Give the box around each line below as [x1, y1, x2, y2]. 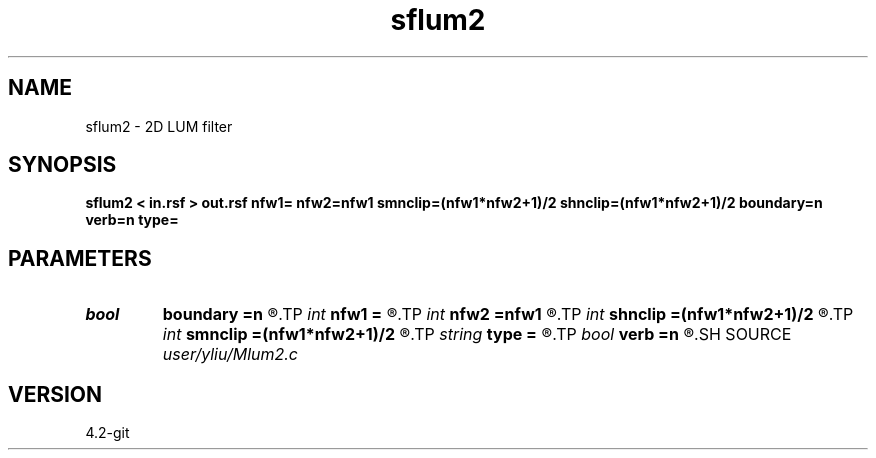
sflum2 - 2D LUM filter [85, 117, 233, 135]
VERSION [8, 381, 103, 407]
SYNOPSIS [8, 152, 117, 178]
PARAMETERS [8, 245, 152, 271]
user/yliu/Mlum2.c [162, 344, 298, 365]
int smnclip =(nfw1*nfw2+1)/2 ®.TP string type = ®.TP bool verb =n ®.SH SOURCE [162, 324, 792, 345]
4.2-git [85, 424, 130, 442]
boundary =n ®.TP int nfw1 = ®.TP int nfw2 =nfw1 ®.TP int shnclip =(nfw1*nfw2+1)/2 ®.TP [162, 304, 854, 325]
